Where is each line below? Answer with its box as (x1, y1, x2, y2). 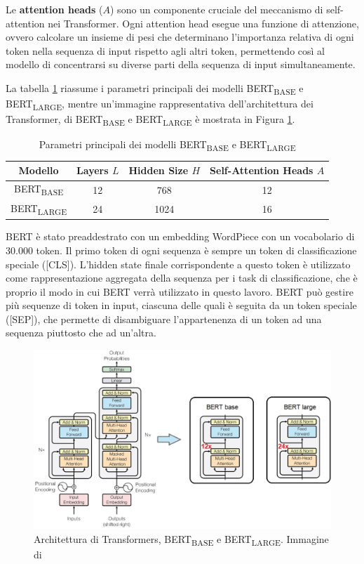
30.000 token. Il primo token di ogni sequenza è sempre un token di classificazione (6, 242, 357, 257)
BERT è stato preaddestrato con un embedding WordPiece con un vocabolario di (6, 229, 355, 244)
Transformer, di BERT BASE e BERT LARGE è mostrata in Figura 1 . (6, 112, 295, 129)
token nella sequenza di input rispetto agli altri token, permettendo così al (6, 43, 325, 58)
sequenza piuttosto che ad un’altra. (6, 325, 156, 340)
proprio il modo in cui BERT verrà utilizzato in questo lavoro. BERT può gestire (6, 284, 353, 299)
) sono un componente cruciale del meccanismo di (110, 2, 323, 16)
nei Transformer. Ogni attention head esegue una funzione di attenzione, (48, 15, 359, 30)
